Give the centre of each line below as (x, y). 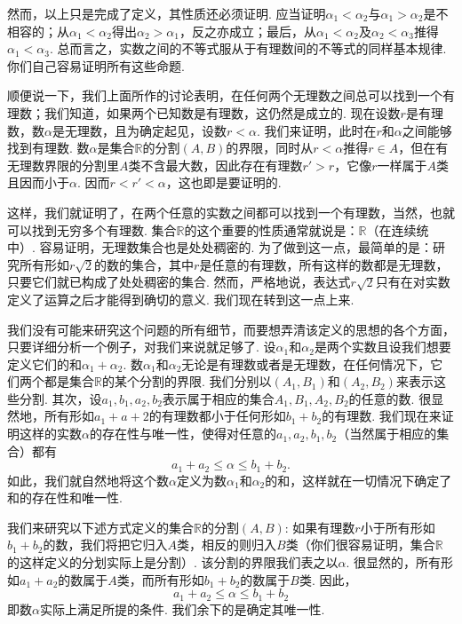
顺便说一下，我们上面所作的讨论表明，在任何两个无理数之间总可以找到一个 (225, 95)
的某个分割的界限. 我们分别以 (187, 381)
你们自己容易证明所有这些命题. (96, 65)
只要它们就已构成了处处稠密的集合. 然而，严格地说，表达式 (179, 282)
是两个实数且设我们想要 (382, 347)
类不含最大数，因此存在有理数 (215, 165)
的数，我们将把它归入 (105, 545)
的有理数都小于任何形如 (217, 416)
